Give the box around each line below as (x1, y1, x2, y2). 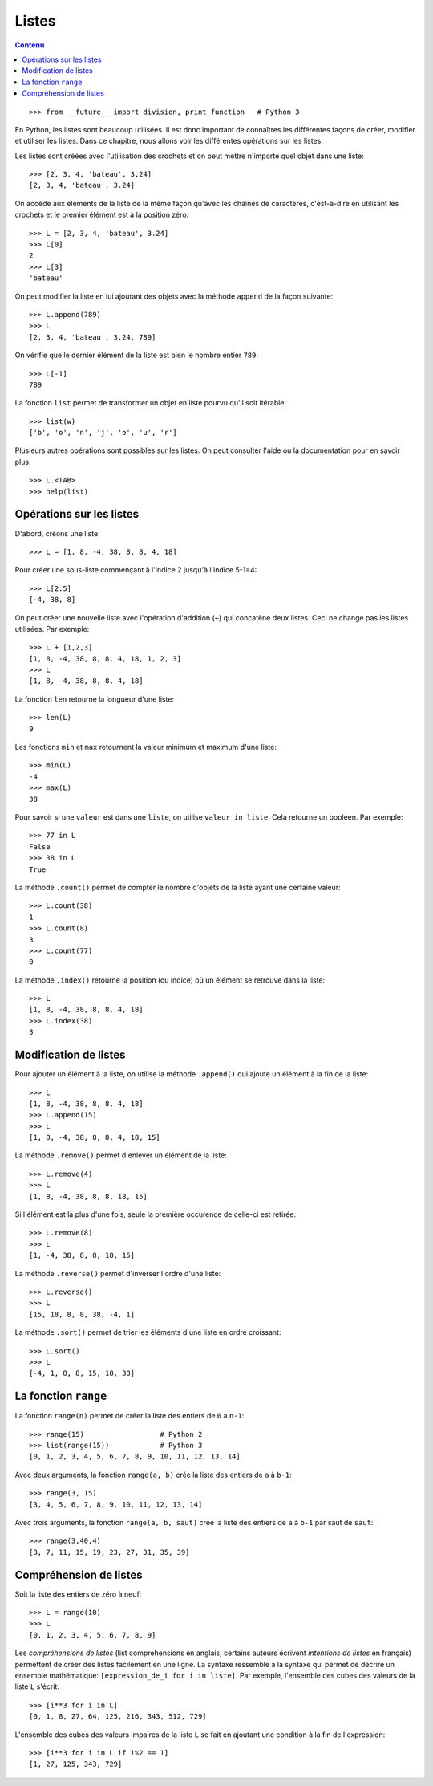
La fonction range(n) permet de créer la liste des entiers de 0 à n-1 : (14, 1411, 245, 1421)
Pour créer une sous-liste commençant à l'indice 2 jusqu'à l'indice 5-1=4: (14, 565, 257, 575)
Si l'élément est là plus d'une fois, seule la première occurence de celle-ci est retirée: (14, 1210, 297, 1219)
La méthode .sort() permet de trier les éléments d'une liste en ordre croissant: (14, 1328, 281, 1337)
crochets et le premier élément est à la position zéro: (14, 210, 189, 220)
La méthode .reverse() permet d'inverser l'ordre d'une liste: (14, 1268, 221, 1278)
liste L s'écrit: (14, 1682, 60, 1691)
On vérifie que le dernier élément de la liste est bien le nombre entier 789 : (14, 350, 258, 360)
